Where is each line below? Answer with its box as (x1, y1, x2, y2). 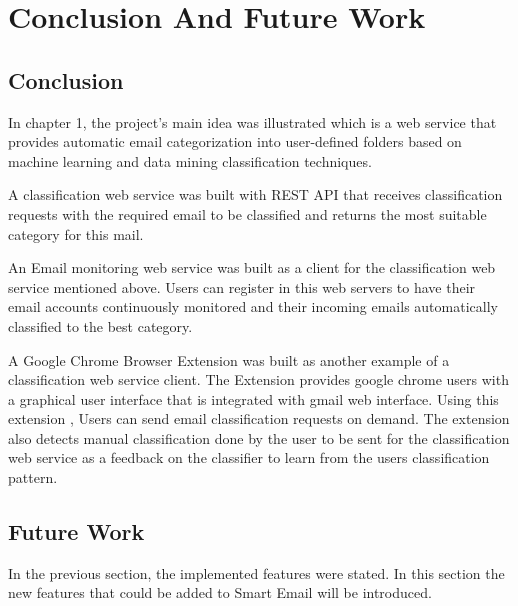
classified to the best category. (8, 315, 193, 336)
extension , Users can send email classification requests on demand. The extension (8, 408, 510, 429)
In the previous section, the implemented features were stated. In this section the (8, 562, 505, 583)
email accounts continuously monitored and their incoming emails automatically (8, 296, 498, 317)
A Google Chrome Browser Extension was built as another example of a (8, 349, 450, 370)
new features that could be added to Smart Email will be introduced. (8, 582, 432, 603)
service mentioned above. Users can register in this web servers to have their (8, 276, 476, 297)
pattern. (8, 467, 58, 488)
